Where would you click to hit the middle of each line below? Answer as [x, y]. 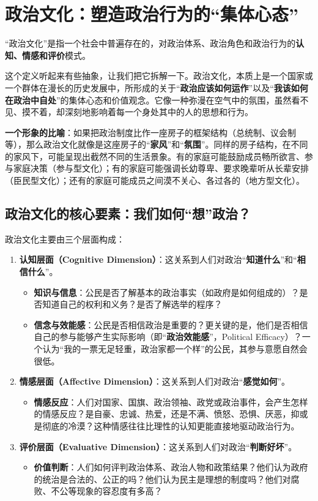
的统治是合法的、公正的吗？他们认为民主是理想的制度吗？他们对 [162, 479]
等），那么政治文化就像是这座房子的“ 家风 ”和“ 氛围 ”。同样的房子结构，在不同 [157, 144]
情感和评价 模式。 [56, 55]
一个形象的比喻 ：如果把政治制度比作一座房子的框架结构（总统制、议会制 [150, 132]
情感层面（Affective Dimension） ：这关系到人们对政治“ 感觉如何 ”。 [154, 381]
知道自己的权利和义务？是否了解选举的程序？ [132, 304]
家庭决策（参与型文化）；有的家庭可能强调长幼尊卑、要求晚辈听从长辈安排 [161, 168]
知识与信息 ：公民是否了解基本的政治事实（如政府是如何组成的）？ [167, 292]
